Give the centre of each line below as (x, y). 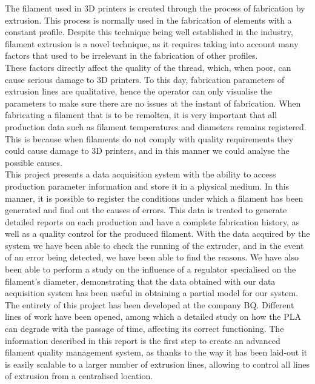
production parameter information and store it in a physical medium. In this (147, 186)
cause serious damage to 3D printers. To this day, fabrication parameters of (145, 79)
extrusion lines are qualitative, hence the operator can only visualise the (139, 91)
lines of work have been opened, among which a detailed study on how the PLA (153, 316)
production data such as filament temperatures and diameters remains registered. (156, 126)
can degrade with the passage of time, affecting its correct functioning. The (144, 329)
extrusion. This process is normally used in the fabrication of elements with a (148, 20)
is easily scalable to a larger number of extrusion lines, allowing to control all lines (157, 364)
